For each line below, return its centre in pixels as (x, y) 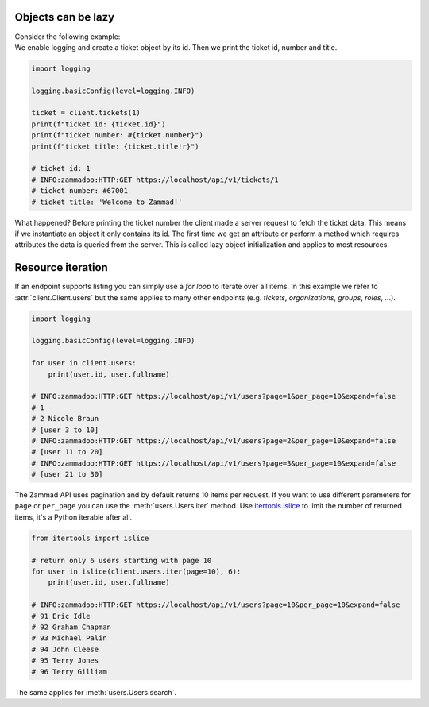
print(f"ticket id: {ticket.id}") (99, 124)
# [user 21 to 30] (67, 474)
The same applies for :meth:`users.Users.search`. (96, 692)
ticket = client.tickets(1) (86, 113)
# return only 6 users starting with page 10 (122, 560)
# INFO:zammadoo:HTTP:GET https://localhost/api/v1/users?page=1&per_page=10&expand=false (214, 396)
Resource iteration (62, 267)
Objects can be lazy (65, 17)
